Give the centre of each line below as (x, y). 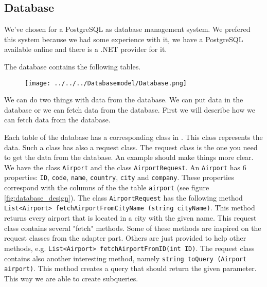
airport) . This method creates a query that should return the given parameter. (130, 268)
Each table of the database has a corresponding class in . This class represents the (133, 137)
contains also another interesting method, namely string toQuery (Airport (126, 258)
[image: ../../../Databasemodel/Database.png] (106, 83)
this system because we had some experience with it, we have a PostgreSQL (124, 39)
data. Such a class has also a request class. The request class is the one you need (131, 147)
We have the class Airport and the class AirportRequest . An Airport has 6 (125, 167)
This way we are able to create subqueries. (71, 278)
